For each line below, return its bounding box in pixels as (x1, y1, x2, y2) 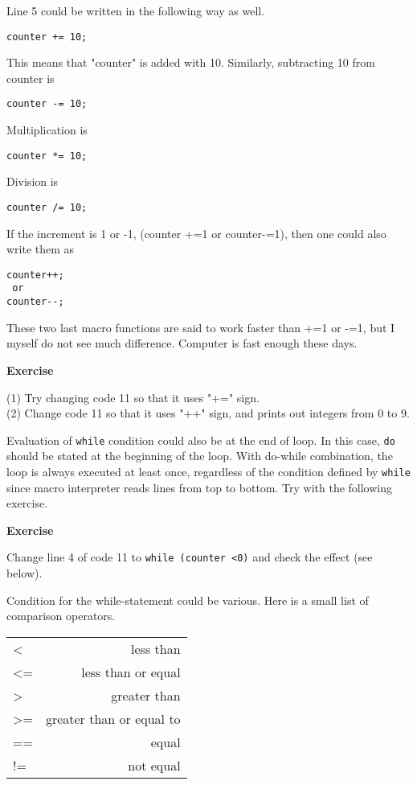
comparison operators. (6, 607, 116, 624)
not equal (128, 755, 181, 775)
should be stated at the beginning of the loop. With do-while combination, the (6, 447, 393, 464)
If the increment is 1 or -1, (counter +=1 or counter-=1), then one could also (6, 224, 386, 241)
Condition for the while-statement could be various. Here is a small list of (6, 591, 369, 608)
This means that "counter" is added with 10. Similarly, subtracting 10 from (6, 54, 375, 71)
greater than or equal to (45, 709, 181, 728)
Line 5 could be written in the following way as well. (6, 2, 265, 18)
